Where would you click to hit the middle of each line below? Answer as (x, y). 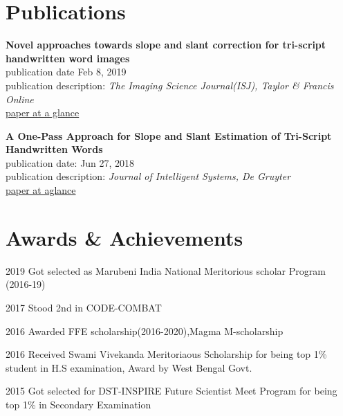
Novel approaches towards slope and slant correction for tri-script (166, 45)
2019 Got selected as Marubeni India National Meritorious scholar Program (166, 270)
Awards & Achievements (124, 237)
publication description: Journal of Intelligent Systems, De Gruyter (148, 176)
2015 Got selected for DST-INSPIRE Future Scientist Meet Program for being (171, 391)
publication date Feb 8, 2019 (66, 72)
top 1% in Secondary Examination (78, 404)
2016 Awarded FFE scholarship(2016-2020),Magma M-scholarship (145, 331)
